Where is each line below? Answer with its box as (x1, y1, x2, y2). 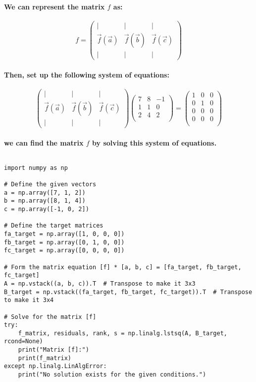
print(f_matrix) (18, 354, 72, 362)
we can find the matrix (4, 137, 84, 148)
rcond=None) (4, 338, 43, 345)
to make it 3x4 (4, 297, 54, 304)
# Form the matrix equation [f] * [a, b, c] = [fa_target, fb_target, (4, 263, 242, 271)
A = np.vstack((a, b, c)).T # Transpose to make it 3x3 (4, 280, 196, 287)
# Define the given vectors (4, 181, 97, 188)
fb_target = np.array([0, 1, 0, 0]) (4, 238, 125, 246)
